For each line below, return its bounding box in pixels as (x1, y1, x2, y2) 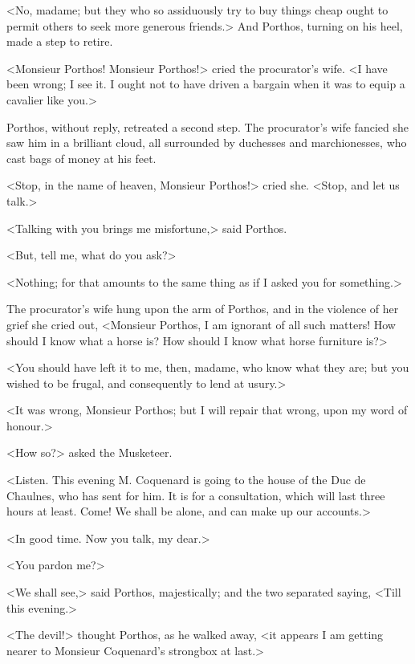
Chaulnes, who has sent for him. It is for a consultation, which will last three (6, 487, 385, 503)
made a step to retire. (6, 33, 113, 50)
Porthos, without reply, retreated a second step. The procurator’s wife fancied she (6, 118, 409, 135)
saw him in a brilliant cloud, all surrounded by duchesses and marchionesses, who (6, 134, 407, 151)
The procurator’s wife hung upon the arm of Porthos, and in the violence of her (6, 300, 399, 317)
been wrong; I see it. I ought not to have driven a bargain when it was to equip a (6, 75, 405, 92)
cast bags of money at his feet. (6, 149, 157, 166)
